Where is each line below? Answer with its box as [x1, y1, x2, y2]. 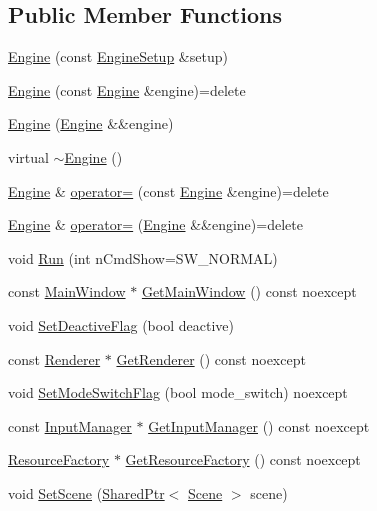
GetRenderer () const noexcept [116, 348, 306, 369]
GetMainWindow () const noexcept [141, 281, 357, 302]
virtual [8, 146, 49, 167]
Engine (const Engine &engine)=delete [8, 79, 246, 100]
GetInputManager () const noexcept [148, 415, 370, 436]
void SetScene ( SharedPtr [8, 482, 165, 503]
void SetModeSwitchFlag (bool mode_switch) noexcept [8, 382, 348, 403]
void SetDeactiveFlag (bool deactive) [8, 314, 234, 335]
